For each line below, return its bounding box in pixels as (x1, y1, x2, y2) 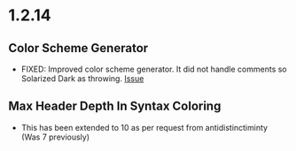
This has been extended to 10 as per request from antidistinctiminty (20, 122, 268, 132)
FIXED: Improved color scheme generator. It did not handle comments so (20, 64, 287, 74)
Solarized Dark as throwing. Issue (20, 73, 144, 84)
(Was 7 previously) (20, 132, 90, 142)
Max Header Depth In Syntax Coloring (8, 99, 222, 114)
